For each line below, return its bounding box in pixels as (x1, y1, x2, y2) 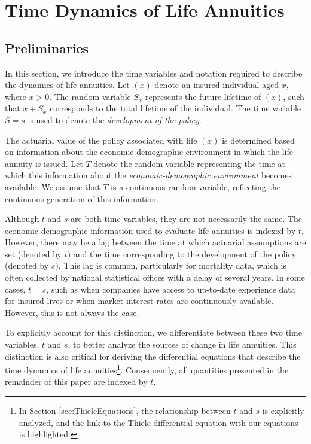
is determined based (222, 133, 295, 146)
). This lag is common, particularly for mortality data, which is (55, 259, 286, 272)
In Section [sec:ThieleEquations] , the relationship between (19, 405, 231, 417)
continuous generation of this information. (5, 192, 158, 205)
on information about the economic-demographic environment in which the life (5, 145, 293, 158)
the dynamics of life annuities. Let (5, 78, 130, 91)
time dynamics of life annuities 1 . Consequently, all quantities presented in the (5, 362, 289, 376)
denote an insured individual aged (154, 78, 279, 91)
